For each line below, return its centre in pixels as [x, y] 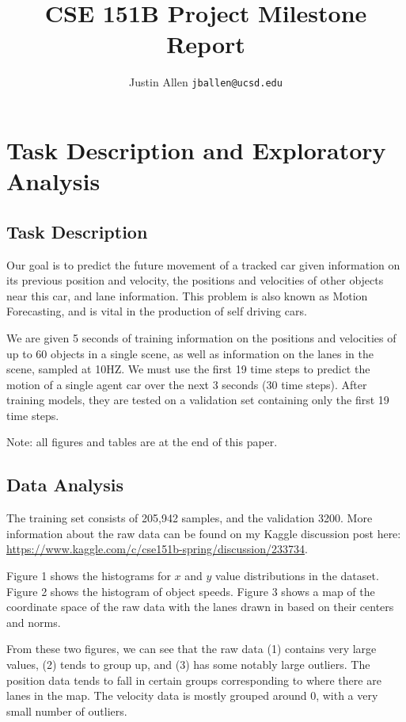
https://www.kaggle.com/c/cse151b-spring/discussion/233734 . [157, 549]
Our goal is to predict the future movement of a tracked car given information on [203, 264]
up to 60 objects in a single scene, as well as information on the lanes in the [190, 353]
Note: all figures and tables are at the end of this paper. [142, 442]
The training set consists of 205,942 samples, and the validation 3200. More [190, 518]
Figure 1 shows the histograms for [89, 576]
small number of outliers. [67, 711]
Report [206, 44]
